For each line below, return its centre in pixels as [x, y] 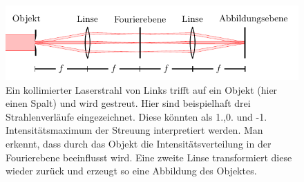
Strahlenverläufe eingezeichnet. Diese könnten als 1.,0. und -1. [136, 116]
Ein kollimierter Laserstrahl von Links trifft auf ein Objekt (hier [142, 89]
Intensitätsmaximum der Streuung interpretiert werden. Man [134, 130]
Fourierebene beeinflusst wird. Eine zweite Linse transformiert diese [149, 157]
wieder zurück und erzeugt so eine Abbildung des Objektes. [131, 171]
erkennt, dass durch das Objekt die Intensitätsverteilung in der [139, 144]
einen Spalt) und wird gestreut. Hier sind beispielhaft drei [128, 103]
